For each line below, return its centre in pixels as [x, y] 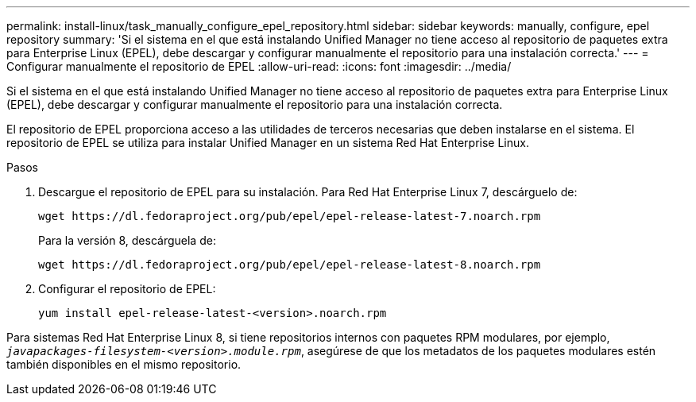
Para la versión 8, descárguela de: [127, 240]
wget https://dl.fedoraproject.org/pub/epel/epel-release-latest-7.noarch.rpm [290, 216]
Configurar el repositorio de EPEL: [127, 289]
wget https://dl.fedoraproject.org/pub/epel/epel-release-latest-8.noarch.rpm [290, 265]
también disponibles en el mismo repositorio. [124, 364]
